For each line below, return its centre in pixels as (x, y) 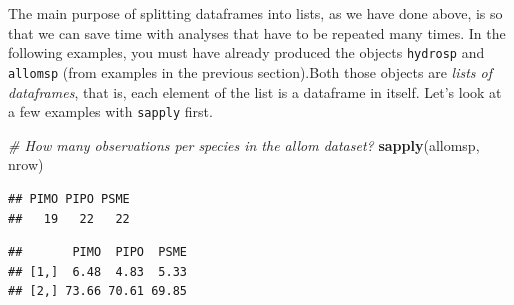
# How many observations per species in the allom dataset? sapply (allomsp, (244, 144)
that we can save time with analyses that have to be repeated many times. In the (257, 32)
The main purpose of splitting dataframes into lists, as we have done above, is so (255, 13)
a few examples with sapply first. (110, 111)
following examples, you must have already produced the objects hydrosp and (246, 52)
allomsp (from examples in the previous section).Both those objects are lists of (250, 71)
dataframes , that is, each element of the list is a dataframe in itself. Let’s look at (255, 91)
